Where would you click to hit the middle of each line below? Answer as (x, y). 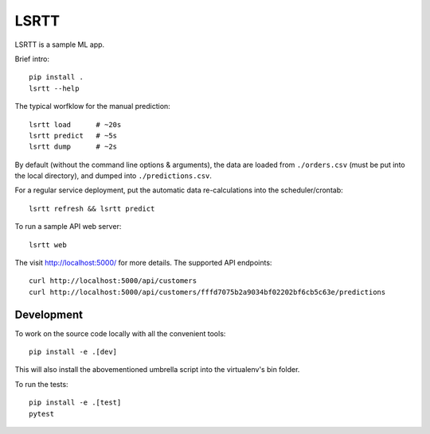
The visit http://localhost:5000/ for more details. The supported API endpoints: (143, 263)
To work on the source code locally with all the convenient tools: (120, 333)
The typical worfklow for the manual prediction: (92, 107)
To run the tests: (41, 384)
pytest (42, 414)
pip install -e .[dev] (73, 352)
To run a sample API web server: (68, 227)
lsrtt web (48, 245)
